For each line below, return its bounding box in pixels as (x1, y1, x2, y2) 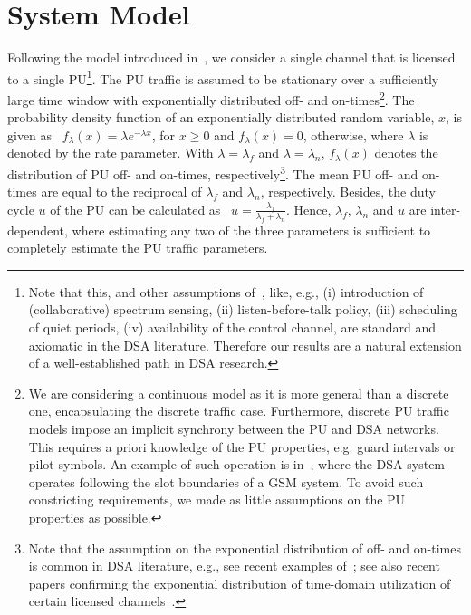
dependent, (7, 220, 68, 239)
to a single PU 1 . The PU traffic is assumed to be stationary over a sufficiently (7, 66, 439, 88)
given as (7, 125, 53, 144)
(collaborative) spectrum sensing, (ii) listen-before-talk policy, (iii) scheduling (28, 300, 457, 319)
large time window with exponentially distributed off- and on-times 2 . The (7, 87, 415, 109)
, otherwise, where (303, 125, 404, 144)
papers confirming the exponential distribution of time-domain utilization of (28, 573, 451, 592)
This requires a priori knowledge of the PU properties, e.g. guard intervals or (28, 437, 456, 456)
